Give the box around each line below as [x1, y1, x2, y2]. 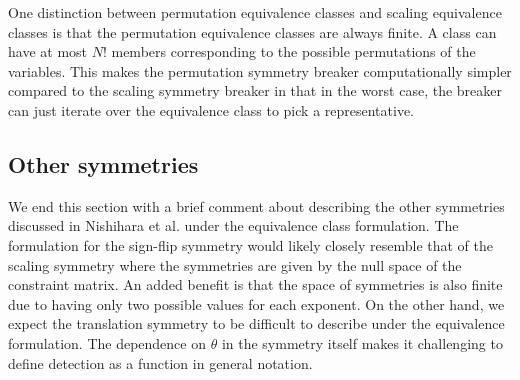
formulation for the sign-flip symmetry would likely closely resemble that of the [8, 234, 494, 255]
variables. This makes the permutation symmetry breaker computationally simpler [8, 60, 512, 81]
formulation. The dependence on [8, 332, 207, 353]
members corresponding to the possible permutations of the [111, 41, 476, 62]
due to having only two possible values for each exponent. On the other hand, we [8, 293, 505, 314]
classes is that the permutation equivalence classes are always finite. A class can [8, 21, 497, 42]
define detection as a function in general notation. [8, 352, 313, 373]
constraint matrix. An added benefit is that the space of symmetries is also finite [8, 274, 503, 295]
